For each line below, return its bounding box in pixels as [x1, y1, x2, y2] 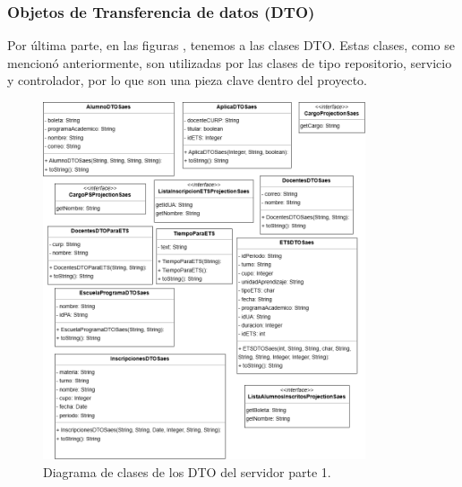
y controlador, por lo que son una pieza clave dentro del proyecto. [7, 71, 367, 90]
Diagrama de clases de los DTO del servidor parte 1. [43, 462, 331, 481]
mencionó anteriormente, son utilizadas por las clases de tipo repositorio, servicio [7, 53, 452, 72]
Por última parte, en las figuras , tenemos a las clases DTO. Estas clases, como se [7, 36, 455, 55]
